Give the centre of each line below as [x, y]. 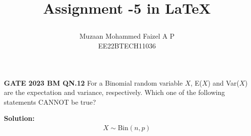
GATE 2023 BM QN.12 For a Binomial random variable [93, 82]
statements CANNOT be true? [50, 102]
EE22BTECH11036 [127, 45]
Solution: [19, 118]
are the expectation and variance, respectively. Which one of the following [115, 92]
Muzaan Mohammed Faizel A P [127, 36]
